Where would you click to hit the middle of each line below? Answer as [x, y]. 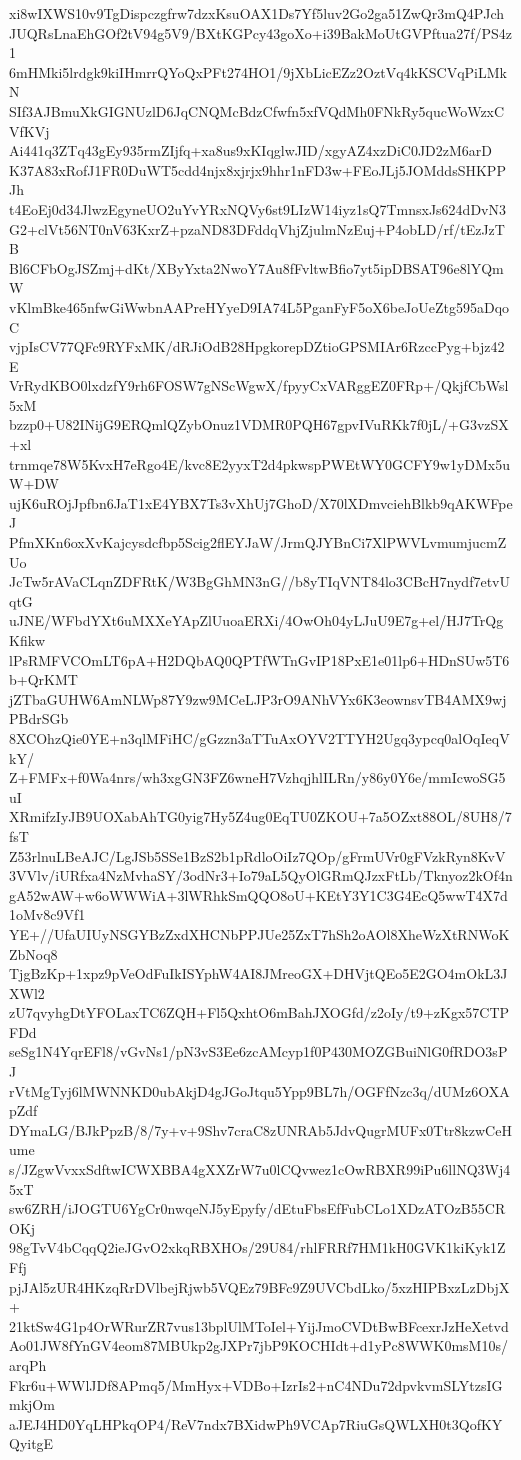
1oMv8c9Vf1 [47, 914]
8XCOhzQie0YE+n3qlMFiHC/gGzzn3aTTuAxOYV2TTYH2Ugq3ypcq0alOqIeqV [259, 737]
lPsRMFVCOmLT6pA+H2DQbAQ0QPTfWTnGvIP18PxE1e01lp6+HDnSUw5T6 [259, 659]
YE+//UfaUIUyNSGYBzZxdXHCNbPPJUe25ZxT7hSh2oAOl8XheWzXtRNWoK [259, 933]
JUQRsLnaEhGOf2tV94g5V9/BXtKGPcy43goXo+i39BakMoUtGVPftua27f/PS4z [261, 32]
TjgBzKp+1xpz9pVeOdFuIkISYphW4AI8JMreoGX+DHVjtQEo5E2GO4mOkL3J [258, 973]
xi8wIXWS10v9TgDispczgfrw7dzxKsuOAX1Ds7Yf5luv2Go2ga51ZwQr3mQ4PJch [257, 13]
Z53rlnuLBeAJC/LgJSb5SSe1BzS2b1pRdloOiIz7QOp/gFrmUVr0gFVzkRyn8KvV [257, 855]
